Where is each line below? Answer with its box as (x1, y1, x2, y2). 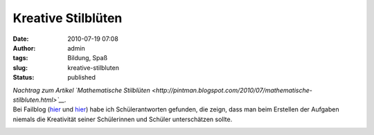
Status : (12, 73, 35, 82)
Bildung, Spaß (67, 54, 107, 62)
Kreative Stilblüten (12, 10, 123, 26)
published (67, 73, 96, 82)
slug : (12, 63, 28, 72)
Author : (12, 44, 36, 52)
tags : (12, 54, 28, 62)
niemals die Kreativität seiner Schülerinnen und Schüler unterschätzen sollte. (12, 115, 233, 123)
